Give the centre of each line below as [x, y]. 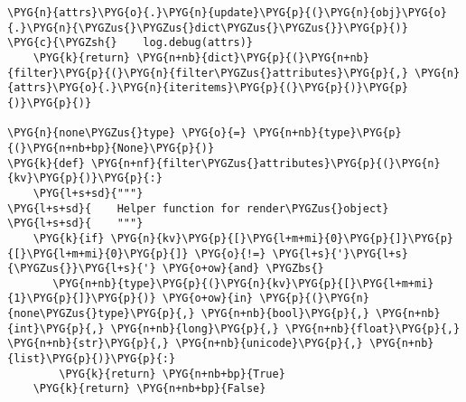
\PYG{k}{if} [69, 238]
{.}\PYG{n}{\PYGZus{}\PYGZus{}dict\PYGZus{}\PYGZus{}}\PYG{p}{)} [208, 28]
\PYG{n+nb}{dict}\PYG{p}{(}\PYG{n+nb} [253, 57]
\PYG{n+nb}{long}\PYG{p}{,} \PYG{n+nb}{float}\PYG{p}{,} [285, 328]
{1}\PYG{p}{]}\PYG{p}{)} [82, 299]
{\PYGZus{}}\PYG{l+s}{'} [82, 269]
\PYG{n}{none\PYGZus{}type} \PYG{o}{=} [127, 133]
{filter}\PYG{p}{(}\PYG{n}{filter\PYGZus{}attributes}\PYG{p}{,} [208, 73]
